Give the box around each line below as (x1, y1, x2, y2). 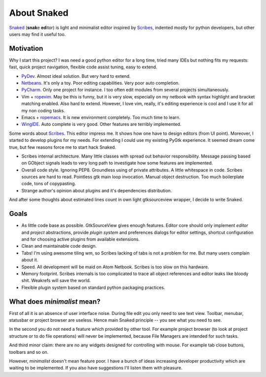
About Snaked (9, 7, 69, 18)
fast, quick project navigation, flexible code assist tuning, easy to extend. (9, 64, 158, 70)
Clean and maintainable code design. (21, 243, 97, 249)
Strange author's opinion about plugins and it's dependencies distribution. (21, 188, 172, 193)
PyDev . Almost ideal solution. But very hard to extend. (21, 73, 131, 79)
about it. (21, 257, 38, 263)
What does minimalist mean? (9, 297, 100, 306)
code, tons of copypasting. (21, 181, 76, 187)
